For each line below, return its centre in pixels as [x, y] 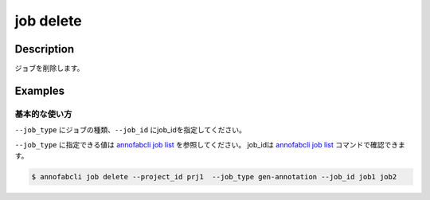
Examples [40, 90]
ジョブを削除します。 [49, 69]
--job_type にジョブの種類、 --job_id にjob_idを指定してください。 [130, 130]
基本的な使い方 [43, 114]
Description [45, 49]
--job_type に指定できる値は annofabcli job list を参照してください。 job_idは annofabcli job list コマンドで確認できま [210, 144]
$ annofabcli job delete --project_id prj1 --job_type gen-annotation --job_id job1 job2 [214, 176]
